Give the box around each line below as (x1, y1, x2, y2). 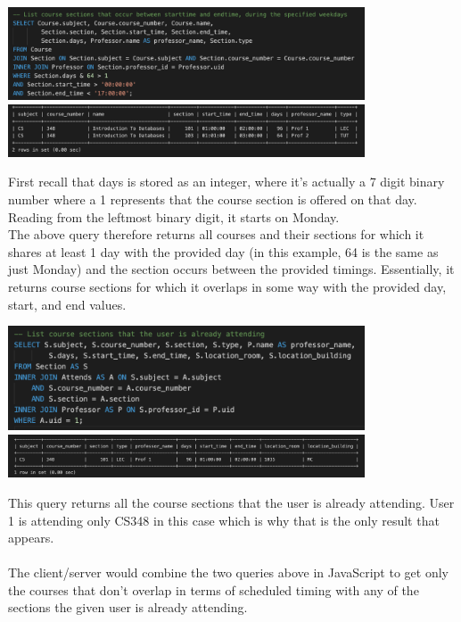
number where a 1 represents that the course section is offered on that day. (8, 190, 417, 209)
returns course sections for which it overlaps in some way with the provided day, (8, 278, 447, 296)
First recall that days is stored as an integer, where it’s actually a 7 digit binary (8, 172, 445, 191)
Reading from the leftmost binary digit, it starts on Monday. (8, 207, 340, 226)
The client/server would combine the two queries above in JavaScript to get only (8, 563, 449, 582)
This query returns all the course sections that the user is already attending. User (8, 493, 455, 511)
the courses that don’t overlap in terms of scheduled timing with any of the (8, 580, 419, 599)
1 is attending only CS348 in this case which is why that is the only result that (8, 510, 440, 529)
